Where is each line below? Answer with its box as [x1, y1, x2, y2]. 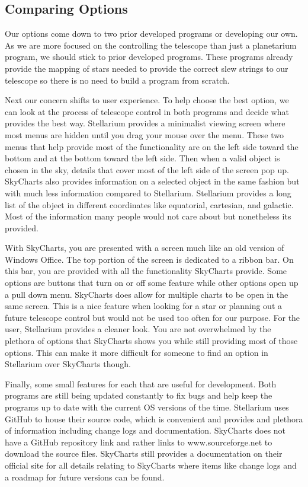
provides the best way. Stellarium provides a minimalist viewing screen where [5, 117, 285, 129]
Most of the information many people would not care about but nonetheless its [5, 210, 291, 222]
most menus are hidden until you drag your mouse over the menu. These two [5, 128, 284, 141]
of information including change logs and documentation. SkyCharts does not [5, 424, 286, 437]
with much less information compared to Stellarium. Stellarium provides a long [5, 186, 291, 199]
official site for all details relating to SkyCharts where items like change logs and [5, 459, 297, 471]
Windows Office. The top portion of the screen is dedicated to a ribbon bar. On [5, 253, 294, 265]
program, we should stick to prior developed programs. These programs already [5, 50, 293, 63]
